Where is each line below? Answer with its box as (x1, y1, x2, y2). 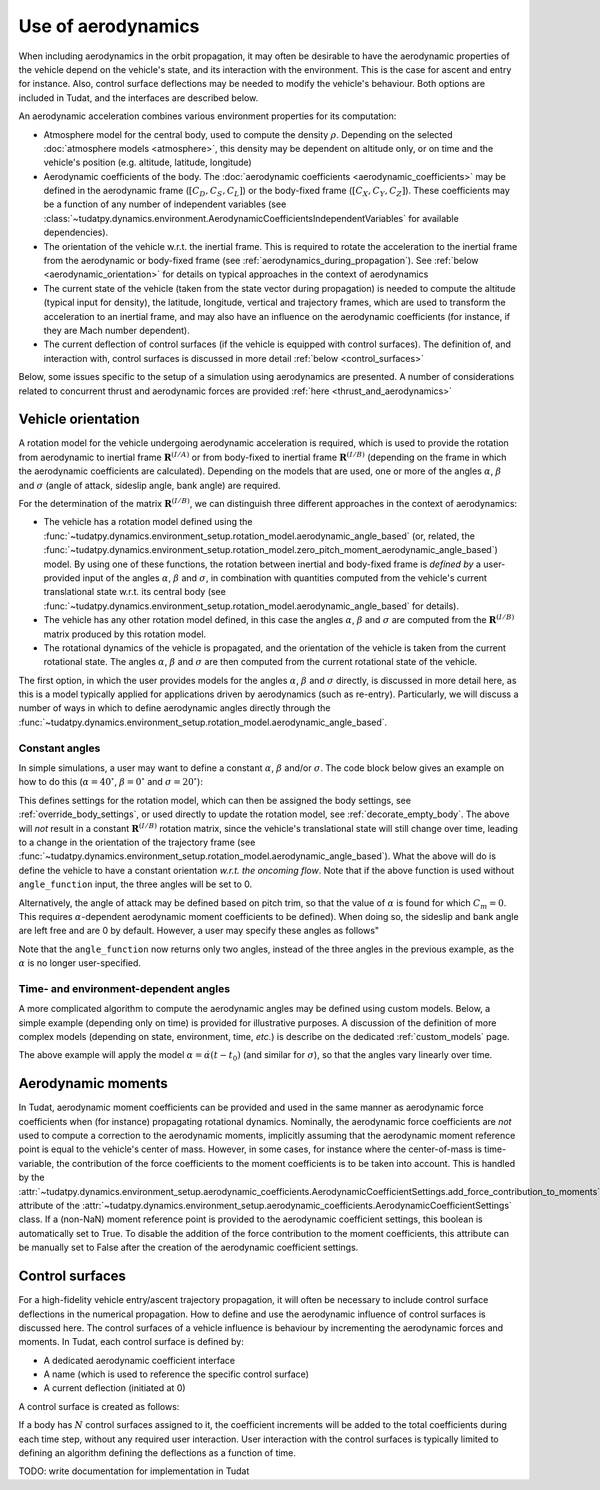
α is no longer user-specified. (18, 957, 142, 969)
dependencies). (43, 226, 109, 239)
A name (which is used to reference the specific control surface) (43, 1368, 310, 1380)
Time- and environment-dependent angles (18, 981, 230, 995)
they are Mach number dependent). (43, 324, 190, 336)
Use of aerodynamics (18, 15, 200, 37)
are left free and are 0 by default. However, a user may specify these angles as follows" (18, 925, 380, 937)
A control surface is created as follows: (18, 1400, 180, 1412)
